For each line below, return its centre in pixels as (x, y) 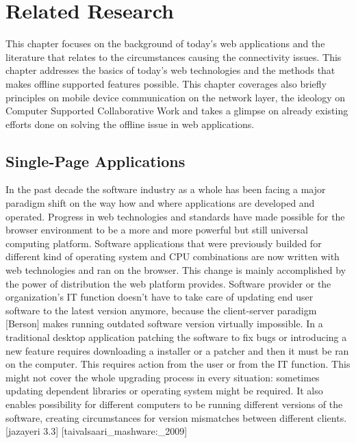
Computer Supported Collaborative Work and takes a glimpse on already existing (177, 111)
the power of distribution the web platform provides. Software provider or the (168, 283)
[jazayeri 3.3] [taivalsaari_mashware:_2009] (97, 431)
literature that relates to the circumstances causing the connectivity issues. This (174, 56)
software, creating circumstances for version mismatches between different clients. (176, 417)
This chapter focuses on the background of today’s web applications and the (165, 43)
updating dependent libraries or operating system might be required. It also (164, 391)
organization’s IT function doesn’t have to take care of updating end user (160, 297)
